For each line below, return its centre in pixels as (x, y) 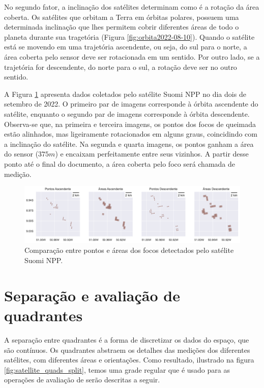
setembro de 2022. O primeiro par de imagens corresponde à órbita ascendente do (131, 104)
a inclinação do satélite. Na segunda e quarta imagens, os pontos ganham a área (129, 144)
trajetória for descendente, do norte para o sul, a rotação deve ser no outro (121, 67)
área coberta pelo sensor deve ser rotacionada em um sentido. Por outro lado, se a (132, 56)
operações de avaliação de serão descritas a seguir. (82, 380)
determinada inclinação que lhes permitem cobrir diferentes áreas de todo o (122, 27)
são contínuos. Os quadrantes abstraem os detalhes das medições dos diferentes (127, 350)
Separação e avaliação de (92, 295)
